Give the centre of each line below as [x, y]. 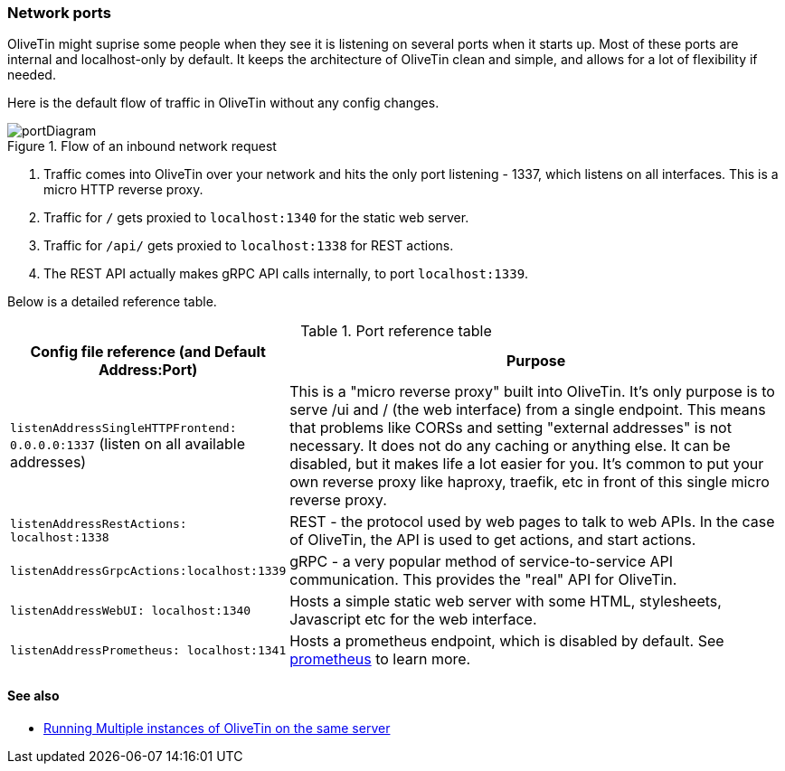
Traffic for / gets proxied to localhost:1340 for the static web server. [256, 218]
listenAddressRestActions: [99, 524]
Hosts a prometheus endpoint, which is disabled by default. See [507, 641]
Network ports [59, 13]
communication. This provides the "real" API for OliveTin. [483, 580]
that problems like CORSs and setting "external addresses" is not [511, 428]
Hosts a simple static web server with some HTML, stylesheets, [506, 602]
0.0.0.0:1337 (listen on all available [128, 443]
